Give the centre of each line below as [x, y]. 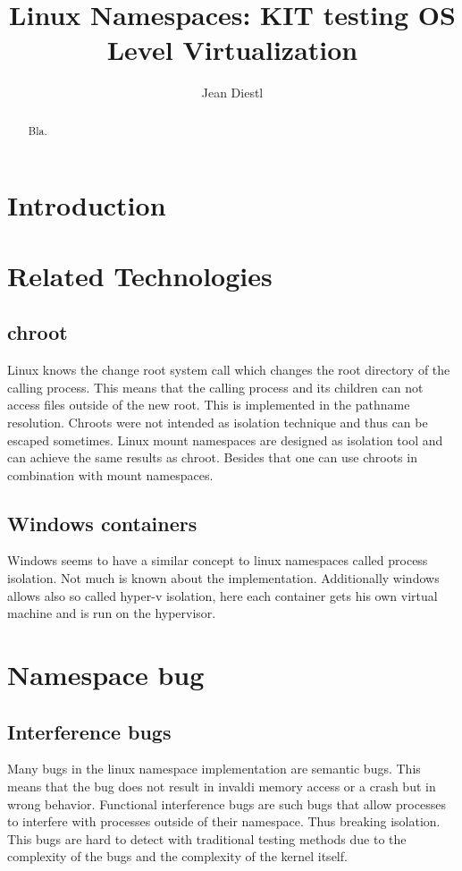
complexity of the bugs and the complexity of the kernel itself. [177, 856]
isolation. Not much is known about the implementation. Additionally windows [223, 578]
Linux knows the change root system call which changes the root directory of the [229, 370]
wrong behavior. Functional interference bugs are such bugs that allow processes [227, 803]
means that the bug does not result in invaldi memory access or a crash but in [222, 786]
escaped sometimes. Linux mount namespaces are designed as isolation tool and [225, 440]
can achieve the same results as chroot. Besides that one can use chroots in [212, 457]
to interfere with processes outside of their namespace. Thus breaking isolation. [224, 821]
